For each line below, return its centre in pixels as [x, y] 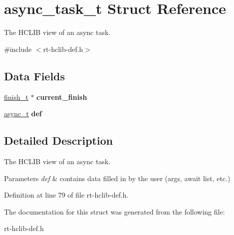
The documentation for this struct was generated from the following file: [115, 211]
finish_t [16, 97]
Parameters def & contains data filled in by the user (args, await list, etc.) [117, 178]
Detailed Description [59, 140]
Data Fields [35, 76]
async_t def [23, 114]
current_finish [62, 97]
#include [18, 49]
